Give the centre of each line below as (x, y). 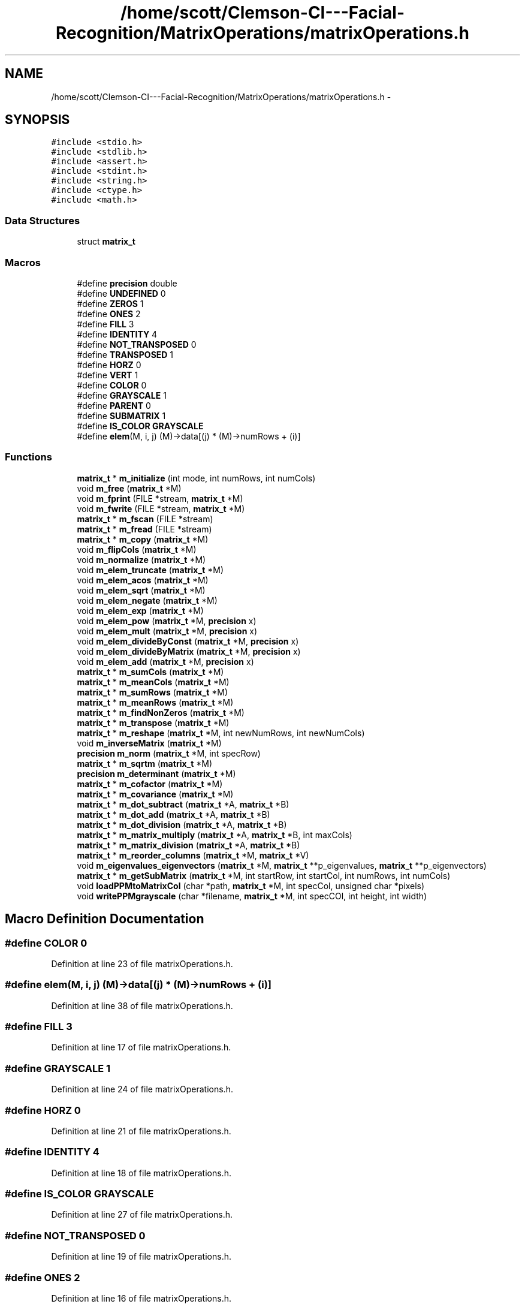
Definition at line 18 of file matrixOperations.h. (141, 1173)
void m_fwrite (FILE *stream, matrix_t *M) (161, 508)
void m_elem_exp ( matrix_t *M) (140, 610)
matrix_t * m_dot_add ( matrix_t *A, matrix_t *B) (174, 814)
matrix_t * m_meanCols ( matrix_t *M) (153, 682)
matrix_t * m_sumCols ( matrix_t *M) (150, 671)
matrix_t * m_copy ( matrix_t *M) (143, 539)
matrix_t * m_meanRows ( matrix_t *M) (155, 702)
